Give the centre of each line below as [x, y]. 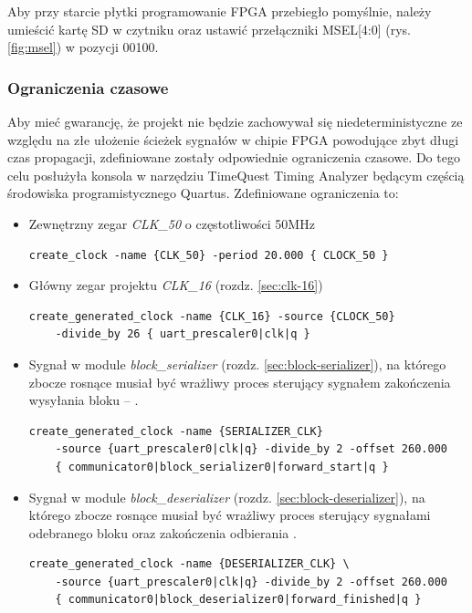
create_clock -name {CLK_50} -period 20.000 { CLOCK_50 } [209, 255]
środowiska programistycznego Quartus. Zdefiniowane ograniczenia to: [203, 193]
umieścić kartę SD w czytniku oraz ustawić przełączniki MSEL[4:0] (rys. [209, 29]
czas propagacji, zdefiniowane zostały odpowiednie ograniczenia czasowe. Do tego [234, 157]
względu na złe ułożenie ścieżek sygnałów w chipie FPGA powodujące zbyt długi [233, 139]
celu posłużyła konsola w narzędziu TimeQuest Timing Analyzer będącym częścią [236, 175]
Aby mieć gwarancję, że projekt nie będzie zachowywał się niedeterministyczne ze [235, 121]
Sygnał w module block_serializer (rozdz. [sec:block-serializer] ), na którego [237, 364]
